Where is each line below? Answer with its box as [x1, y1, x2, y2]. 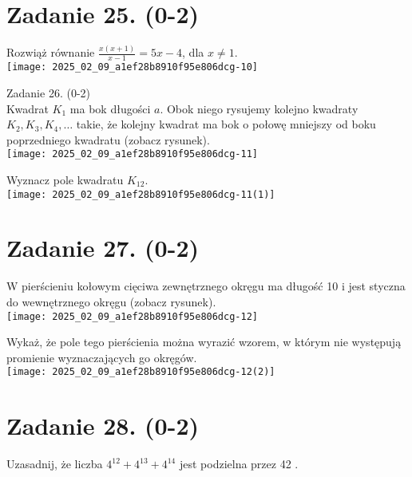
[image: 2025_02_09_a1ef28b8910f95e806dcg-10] [6, 61, 258, 73]
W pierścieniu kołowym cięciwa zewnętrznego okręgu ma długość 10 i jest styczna [6, 278, 406, 294]
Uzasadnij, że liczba [6, 455, 103, 472]
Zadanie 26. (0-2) [6, 84, 90, 101]
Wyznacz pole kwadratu [6, 171, 124, 187]
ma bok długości [69, 100, 151, 116]
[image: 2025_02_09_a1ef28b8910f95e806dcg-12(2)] [6, 366, 275, 378]
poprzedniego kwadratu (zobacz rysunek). [6, 131, 210, 148]
